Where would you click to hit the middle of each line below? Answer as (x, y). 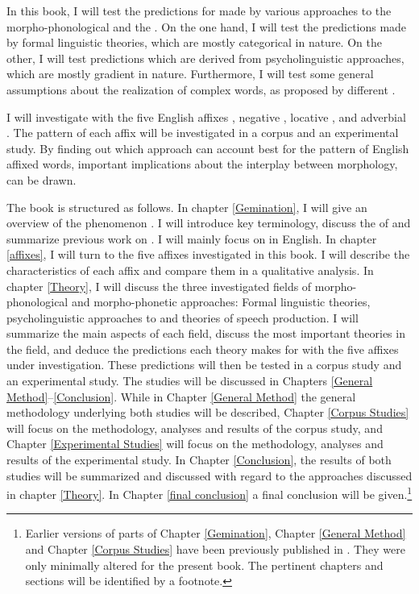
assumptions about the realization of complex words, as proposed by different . (201, 89)
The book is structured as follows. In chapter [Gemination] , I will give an (187, 207)
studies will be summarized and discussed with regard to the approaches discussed (209, 475)
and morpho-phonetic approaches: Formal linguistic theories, (221, 302)
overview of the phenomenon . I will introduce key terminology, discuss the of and (209, 223)
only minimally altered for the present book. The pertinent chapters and (204, 565)
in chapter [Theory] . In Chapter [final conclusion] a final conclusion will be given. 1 (209, 493)
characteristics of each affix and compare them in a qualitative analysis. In (190, 270)
